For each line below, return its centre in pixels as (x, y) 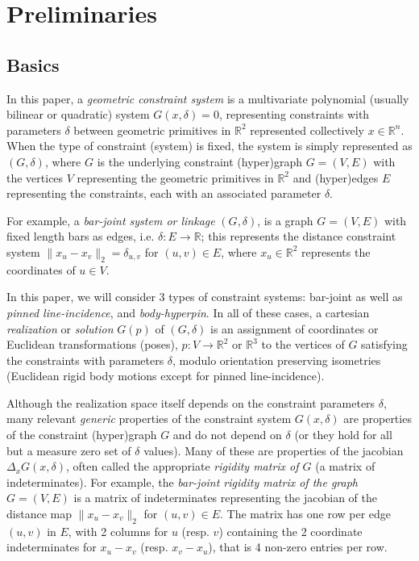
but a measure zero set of (69, 450)
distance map (39, 514)
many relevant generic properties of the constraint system (149, 419)
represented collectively (307, 130)
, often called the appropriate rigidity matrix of (183, 466)
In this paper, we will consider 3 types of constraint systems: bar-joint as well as (205, 297)
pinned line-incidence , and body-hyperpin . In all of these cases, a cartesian (188, 312)
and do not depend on (227, 435)
